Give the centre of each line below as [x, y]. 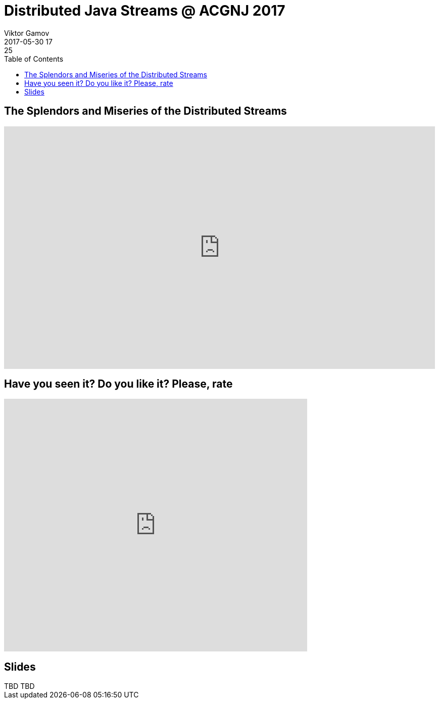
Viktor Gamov [27, 33]
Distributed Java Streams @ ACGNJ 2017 [145, 11]
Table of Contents [34, 59]
